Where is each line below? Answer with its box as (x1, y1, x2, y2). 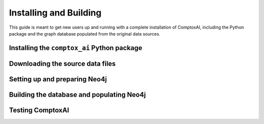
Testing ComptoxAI (9, 106, 69, 114)
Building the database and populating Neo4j (9, 90, 146, 99)
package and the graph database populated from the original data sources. (9, 31, 161, 36)
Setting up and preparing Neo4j (9, 75, 107, 83)
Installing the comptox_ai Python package (9, 44, 143, 52)
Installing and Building (9, 7, 102, 18)
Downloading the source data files (9, 59, 116, 68)
